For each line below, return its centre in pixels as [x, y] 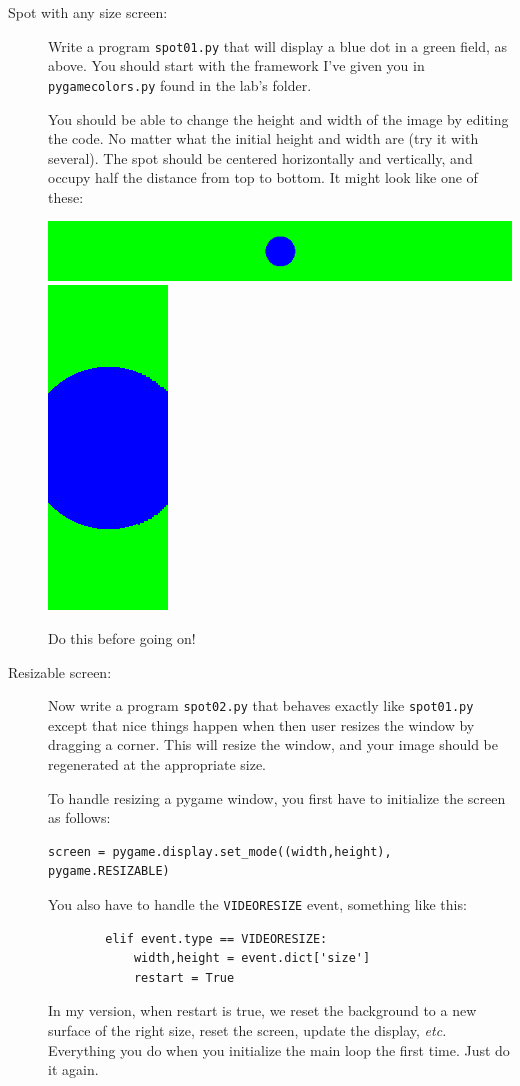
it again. [73, 1069]
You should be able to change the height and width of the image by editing [278, 118]
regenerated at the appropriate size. [157, 763]
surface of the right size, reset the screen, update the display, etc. [247, 1029]
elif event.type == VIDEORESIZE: [216, 938]
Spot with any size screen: [88, 12]
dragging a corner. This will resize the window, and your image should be [273, 744]
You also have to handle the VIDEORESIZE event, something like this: [257, 903]
